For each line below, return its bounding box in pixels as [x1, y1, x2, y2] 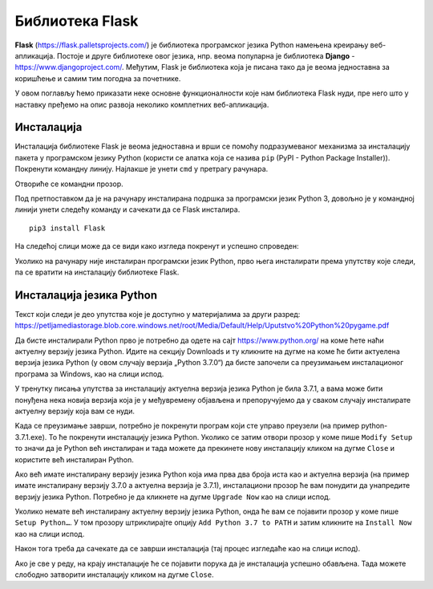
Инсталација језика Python [14, 288, 158, 302]
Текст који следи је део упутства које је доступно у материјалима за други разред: [14, 309, 301, 319]
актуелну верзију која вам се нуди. [14, 406, 136, 416]
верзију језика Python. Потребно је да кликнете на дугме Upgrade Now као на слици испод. [14, 492, 331, 502]
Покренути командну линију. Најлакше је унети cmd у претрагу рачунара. [14, 165, 269, 174]
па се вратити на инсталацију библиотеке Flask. [14, 267, 180, 277]
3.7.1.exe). [14, 432, 47, 441]
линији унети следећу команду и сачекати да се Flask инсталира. [14, 205, 241, 214]
